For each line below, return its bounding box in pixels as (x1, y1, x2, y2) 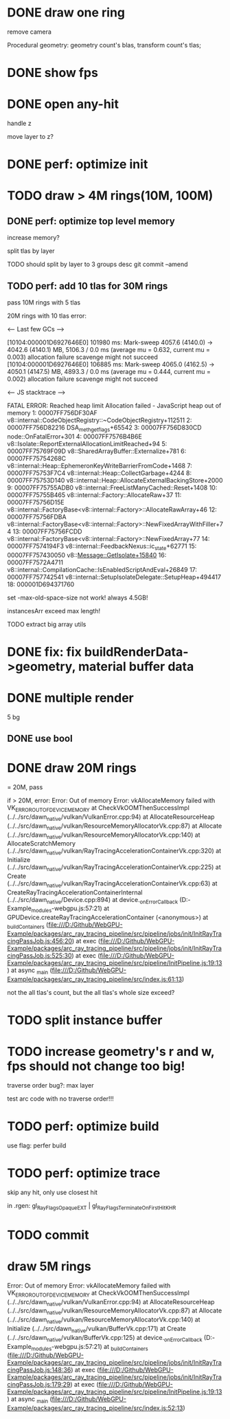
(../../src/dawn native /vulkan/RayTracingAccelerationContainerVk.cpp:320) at (7, 847, 222, 857)
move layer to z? (7, 133, 54, 141)
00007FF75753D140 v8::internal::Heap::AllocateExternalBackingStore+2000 (7, 476, 223, 484)
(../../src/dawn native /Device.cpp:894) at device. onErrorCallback (7, 895, 179, 905)
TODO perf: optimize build (7, 1119, 159, 1134)
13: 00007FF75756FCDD (12, 527, 82, 536)
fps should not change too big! (7, 1059, 185, 1074)
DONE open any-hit (7, 96, 119, 112)
